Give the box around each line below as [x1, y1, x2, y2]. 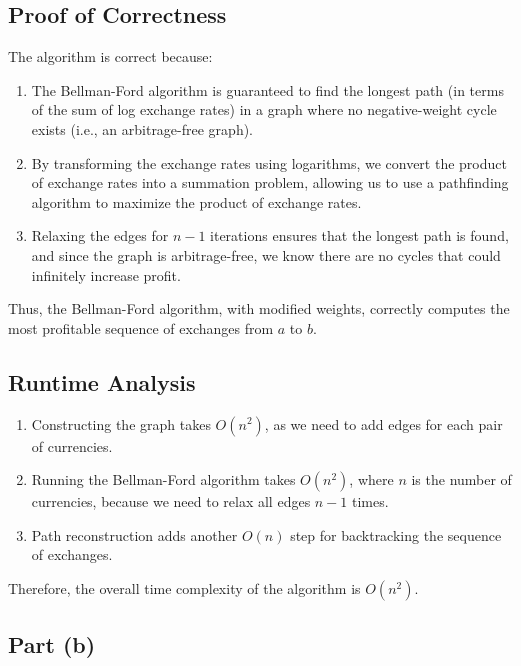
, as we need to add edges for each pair [264, 413, 503, 434]
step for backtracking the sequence [290, 524, 502, 545]
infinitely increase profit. [31, 264, 181, 285]
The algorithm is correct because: [8, 46, 213, 67]
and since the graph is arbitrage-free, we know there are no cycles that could [31, 244, 501, 265]
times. [352, 491, 389, 512]
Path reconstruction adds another [31, 524, 238, 545]
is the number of [411, 469, 512, 490]
